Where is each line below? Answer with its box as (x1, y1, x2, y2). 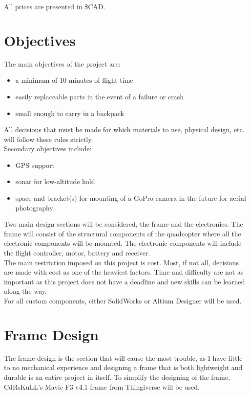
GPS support (15, 160, 55, 170)
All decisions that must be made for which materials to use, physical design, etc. (4, 124, 245, 135)
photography (15, 202, 53, 212)
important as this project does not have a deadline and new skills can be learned (4, 276, 245, 286)
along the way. (4, 286, 47, 296)
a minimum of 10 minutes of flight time (15, 75, 133, 85)
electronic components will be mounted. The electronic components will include (4, 238, 242, 248)
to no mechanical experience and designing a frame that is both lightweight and (4, 362, 243, 372)
